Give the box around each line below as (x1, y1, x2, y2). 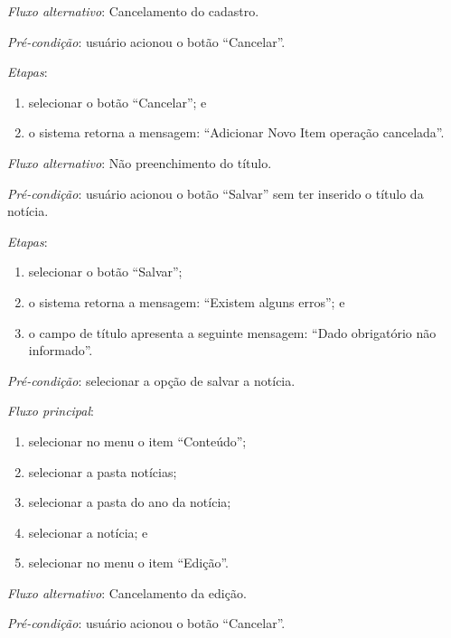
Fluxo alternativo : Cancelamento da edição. (7, 583, 247, 602)
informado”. (28, 341, 93, 360)
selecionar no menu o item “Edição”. (28, 553, 229, 572)
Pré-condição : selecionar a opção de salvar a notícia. (7, 371, 296, 389)
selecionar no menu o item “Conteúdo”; (28, 431, 247, 450)
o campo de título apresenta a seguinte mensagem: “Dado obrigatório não (28, 323, 437, 342)
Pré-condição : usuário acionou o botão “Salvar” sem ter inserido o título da (7, 183, 424, 202)
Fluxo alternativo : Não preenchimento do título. (7, 153, 272, 172)
